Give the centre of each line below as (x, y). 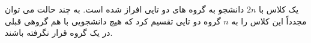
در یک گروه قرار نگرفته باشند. (59, 33)
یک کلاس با (279, 9)
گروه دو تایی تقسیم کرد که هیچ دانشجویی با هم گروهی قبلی (113, 21)
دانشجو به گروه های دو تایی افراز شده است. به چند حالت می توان (125, 9)
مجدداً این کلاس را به (269, 21)
